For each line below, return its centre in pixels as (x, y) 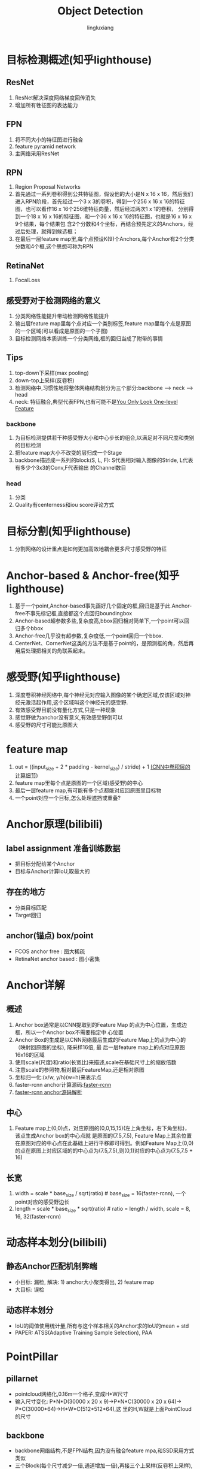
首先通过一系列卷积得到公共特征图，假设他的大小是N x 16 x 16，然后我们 (104, 194)
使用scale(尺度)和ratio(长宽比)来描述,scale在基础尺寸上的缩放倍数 (96, 1062)
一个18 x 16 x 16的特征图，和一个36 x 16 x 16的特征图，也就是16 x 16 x (106, 216)
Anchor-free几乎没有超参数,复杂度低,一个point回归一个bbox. (89, 636)
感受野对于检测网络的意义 (53, 300)
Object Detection (100, 11)
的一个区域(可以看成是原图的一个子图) (61, 331)
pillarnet (22, 1379)
